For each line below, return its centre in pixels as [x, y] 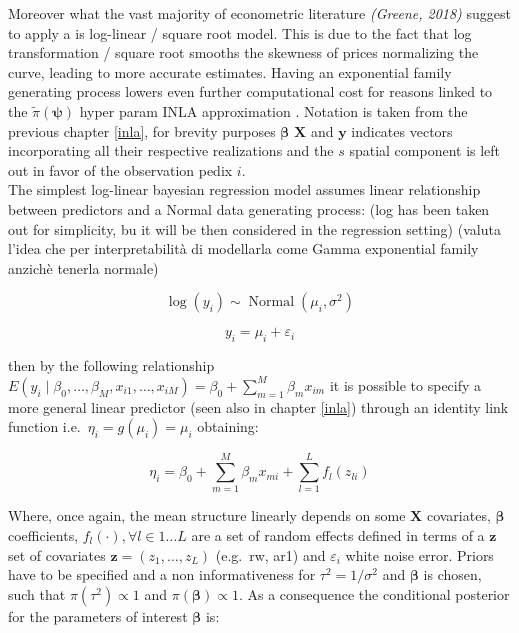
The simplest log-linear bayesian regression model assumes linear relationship [244, 189]
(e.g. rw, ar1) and [270, 554]
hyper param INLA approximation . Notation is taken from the [273, 110]
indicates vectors [402, 130]
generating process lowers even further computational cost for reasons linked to [250, 91]
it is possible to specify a [405, 384]
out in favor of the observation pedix [120, 169]
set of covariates [57, 554]
